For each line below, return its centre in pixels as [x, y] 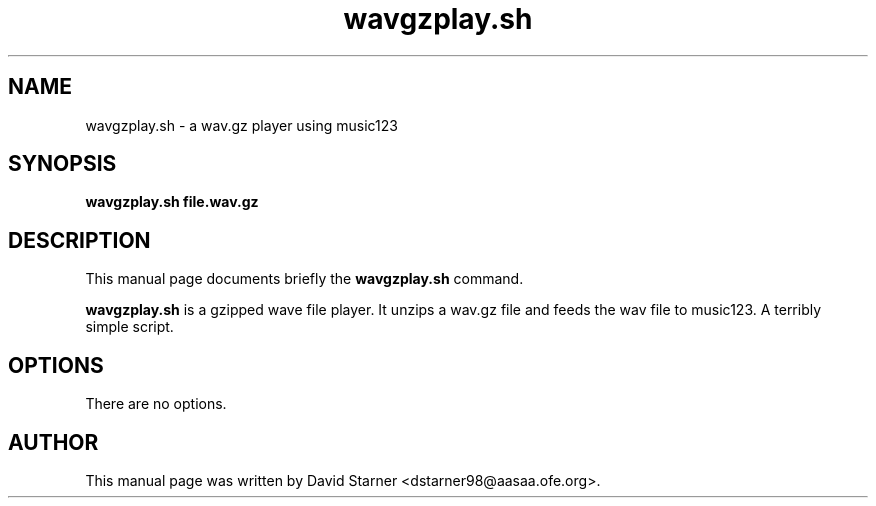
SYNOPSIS [62, 164]
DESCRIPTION [79, 240]
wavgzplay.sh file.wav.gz [172, 202]
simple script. [129, 327]
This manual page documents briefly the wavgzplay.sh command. [304, 279]
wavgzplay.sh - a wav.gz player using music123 [241, 125]
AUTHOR [53, 442]
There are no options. [156, 404]
